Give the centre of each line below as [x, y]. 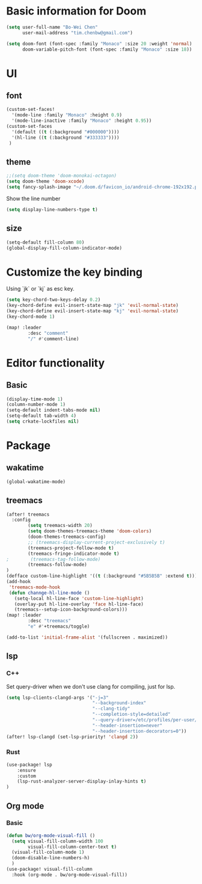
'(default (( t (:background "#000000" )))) [66, 132]
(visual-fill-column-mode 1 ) [48, 852]
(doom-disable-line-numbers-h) [51, 858]
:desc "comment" [48, 333]
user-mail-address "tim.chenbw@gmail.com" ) [78, 33]
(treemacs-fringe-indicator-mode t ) [74, 554]
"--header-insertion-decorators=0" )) [139, 731]
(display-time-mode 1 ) [35, 399]
